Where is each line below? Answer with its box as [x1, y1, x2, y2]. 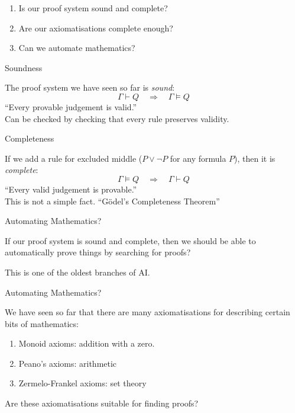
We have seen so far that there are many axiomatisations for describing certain [5, 306, 290, 318]
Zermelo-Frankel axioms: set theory [18, 377, 147, 389]
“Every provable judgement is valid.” [5, 100, 137, 113]
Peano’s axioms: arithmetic [18, 357, 117, 369]
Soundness [5, 61, 43, 73]
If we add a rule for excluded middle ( [5, 152, 142, 164]
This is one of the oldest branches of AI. [5, 265, 150, 278]
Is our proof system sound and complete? [18, 2, 168, 14]
